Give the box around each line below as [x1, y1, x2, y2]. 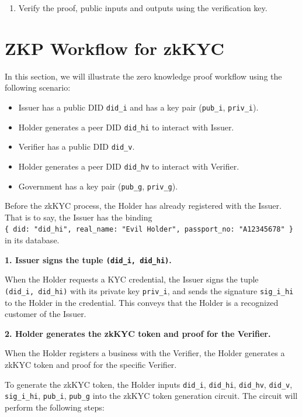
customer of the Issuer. [5, 308, 86, 320]
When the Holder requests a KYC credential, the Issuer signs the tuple [5, 273, 259, 285]
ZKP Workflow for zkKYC [5, 36, 224, 60]
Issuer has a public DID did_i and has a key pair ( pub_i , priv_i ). [18, 101, 259, 113]
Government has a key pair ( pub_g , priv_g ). [18, 180, 178, 192]
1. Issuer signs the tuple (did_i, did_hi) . [5, 253, 172, 266]
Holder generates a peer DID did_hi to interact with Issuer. [18, 120, 234, 133]
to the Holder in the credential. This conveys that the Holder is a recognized [5, 296, 279, 308]
